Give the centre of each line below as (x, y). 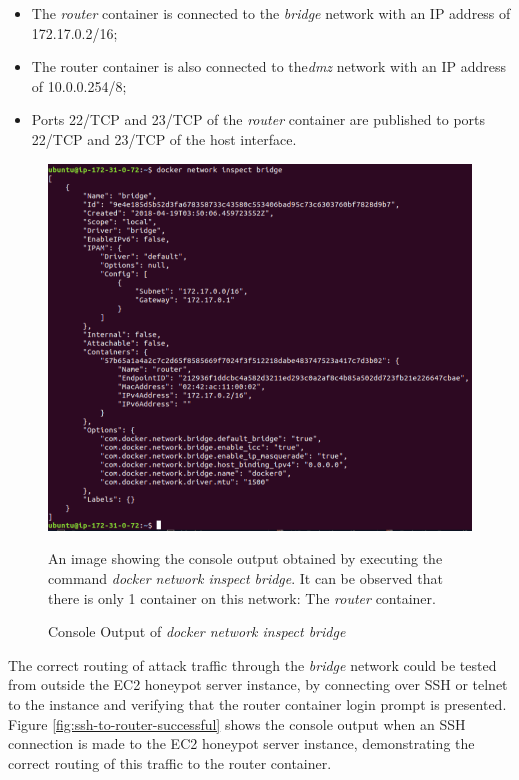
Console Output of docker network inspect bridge (197, 631)
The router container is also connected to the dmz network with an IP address (268, 66)
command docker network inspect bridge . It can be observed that (245, 577)
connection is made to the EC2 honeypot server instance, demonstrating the (241, 743)
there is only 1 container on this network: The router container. (242, 597)
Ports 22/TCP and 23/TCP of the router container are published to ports (258, 119)
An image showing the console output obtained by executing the (245, 558)
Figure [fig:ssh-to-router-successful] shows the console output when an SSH (237, 723)
